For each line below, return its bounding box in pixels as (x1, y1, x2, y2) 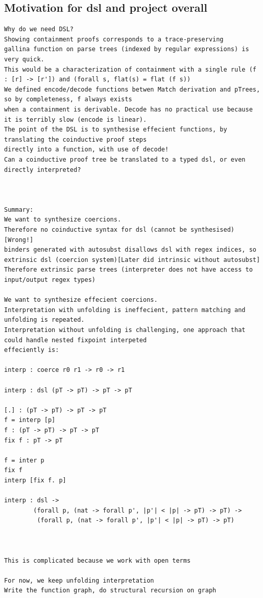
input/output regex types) (4, 276, 95, 284)
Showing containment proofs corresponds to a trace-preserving (4, 35, 224, 43)
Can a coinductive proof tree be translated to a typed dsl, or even (4, 156, 246, 163)
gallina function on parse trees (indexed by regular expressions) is (4, 46, 249, 53)
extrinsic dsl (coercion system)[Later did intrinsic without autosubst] (4, 256, 260, 263)
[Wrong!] (4, 236, 34, 243)
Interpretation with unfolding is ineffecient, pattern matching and (4, 306, 246, 314)
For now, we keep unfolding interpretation (4, 577, 154, 584)
